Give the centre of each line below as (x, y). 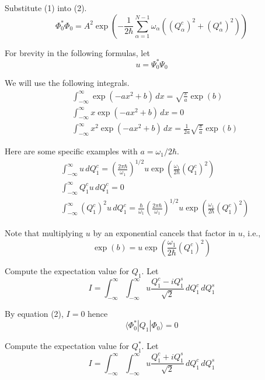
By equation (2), (34, 314)
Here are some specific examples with (71, 151)
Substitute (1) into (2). (46, 8)
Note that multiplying (44, 233)
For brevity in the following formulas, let (77, 52)
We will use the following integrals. (67, 83)
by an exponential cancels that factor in (164, 233)
